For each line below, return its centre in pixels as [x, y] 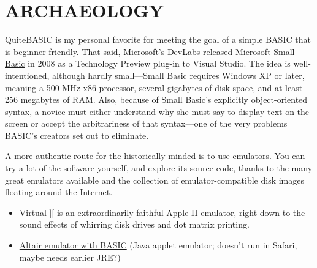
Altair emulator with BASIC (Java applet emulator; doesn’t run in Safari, [158, 245]
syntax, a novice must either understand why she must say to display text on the [157, 111]
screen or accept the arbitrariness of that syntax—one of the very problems [146, 123]
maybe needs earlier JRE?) [70, 257]
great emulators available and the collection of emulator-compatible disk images [155, 180]
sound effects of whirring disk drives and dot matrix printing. [134, 224]
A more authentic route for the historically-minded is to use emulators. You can [155, 156]
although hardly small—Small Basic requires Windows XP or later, [178, 75]
